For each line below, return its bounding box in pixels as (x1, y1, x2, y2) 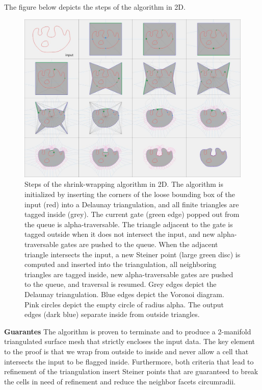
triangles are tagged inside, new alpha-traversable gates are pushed (24, 269, 233, 279)
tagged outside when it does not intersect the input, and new (24, 229, 215, 239)
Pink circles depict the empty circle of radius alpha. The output (24, 299, 224, 309)
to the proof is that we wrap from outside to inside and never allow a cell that (4, 346, 249, 356)
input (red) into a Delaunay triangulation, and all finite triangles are (24, 199, 239, 209)
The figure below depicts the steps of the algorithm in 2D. (4, 2, 186, 12)
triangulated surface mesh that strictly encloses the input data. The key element (4, 336, 255, 347)
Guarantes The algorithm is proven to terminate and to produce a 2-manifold (4, 326, 251, 336)
